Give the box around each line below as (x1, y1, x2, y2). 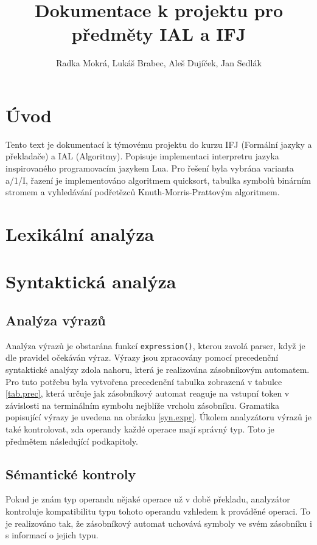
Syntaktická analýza (5, 269, 176, 294)
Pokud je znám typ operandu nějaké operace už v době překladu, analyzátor (5, 493, 290, 505)
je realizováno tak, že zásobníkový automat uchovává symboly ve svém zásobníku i (5, 516, 312, 529)
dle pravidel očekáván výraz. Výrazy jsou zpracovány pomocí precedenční (5, 351, 279, 364)
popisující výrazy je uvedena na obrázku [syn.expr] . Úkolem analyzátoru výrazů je (5, 411, 312, 423)
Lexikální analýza (5, 221, 155, 246)
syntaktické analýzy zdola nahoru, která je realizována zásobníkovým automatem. (5, 363, 310, 376)
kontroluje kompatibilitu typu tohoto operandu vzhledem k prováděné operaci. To (5, 504, 310, 517)
